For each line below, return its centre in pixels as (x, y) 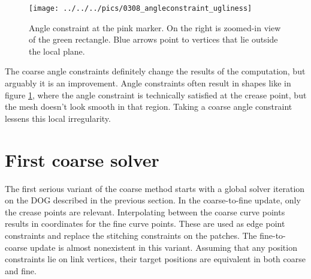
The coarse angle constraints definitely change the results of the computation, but (155, 71)
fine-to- (273, 235)
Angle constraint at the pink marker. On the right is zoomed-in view (155, 27)
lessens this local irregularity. (58, 118)
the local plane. (57, 51)
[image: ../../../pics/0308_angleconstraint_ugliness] (141, 8)
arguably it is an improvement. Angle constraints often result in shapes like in (148, 83)
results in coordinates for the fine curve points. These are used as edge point (145, 223)
